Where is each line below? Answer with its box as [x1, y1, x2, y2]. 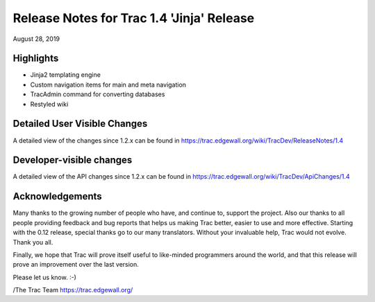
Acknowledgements [12, 190, 102, 202]
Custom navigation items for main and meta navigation [30, 80, 187, 89]
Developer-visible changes [12, 154, 133, 166]
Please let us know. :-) [12, 273, 76, 281]
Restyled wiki [30, 100, 69, 108]
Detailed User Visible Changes [12, 118, 148, 130]
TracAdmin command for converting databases [30, 90, 165, 98]
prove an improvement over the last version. [12, 260, 139, 269]
